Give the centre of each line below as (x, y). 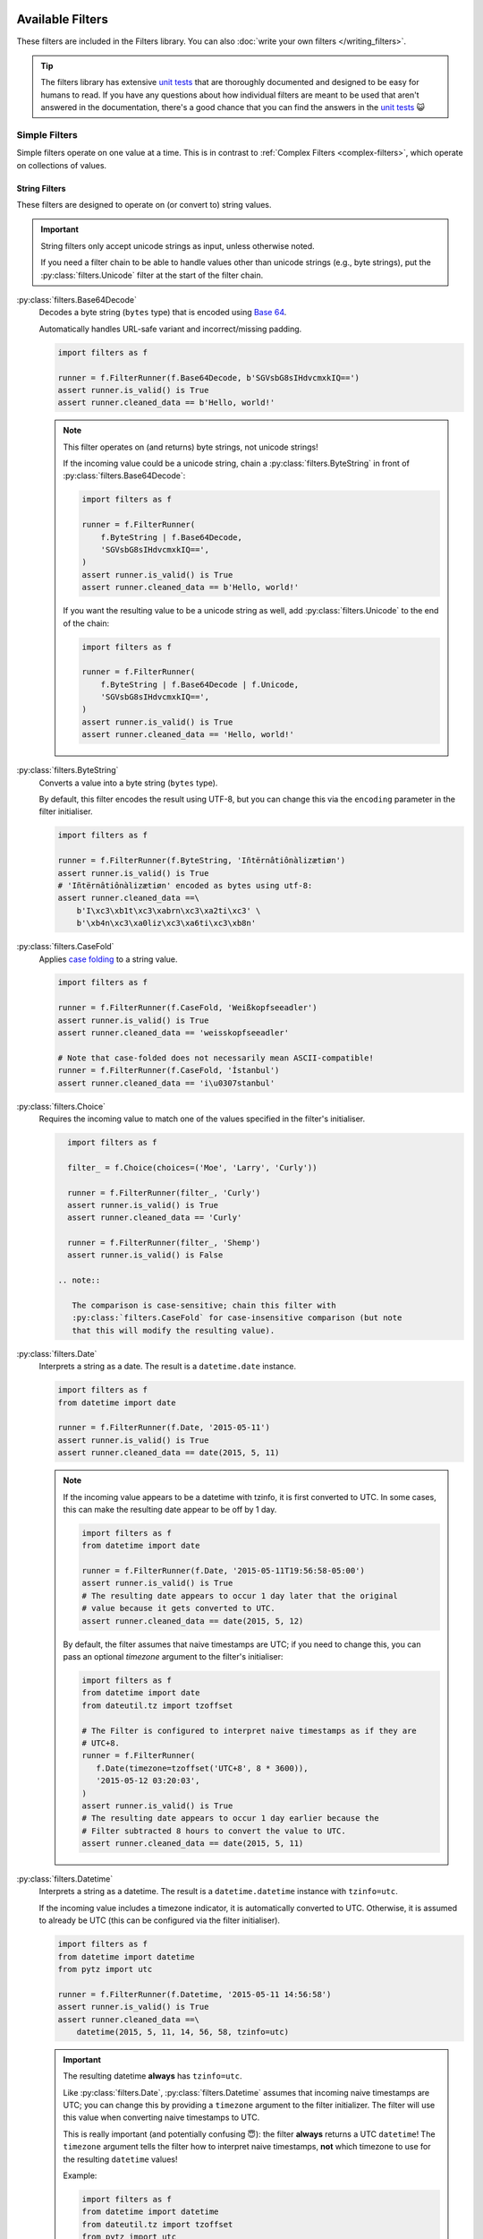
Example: (80, 2175)
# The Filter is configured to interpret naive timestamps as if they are (250, 1730)
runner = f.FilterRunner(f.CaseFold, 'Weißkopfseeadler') (187, 1008)
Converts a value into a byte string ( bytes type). (128, 783)
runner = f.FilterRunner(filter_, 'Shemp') (164, 1243)
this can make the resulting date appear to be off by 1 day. (170, 1509)
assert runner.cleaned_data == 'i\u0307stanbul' (166, 1083)
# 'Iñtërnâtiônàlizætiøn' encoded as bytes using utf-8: (185, 885)
